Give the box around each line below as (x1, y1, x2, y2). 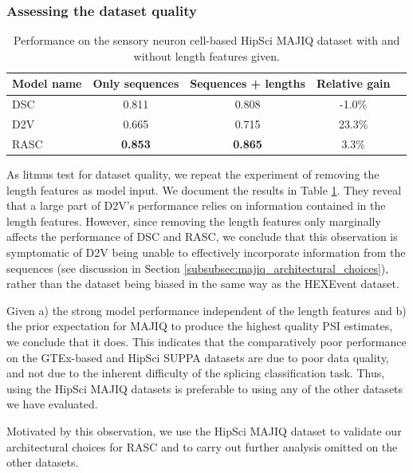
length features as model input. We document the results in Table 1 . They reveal (6, 181, 402, 198)
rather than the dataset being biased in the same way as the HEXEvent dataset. (6, 275, 399, 292)
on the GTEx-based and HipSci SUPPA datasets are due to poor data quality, (6, 349, 389, 365)
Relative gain (316, 75, 391, 92)
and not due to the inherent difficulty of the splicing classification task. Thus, (6, 365, 385, 381)
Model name (12, 75, 82, 92)
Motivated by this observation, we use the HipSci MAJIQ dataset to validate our (6, 422, 402, 439)
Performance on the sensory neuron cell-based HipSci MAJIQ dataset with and (14, 32, 400, 49)
